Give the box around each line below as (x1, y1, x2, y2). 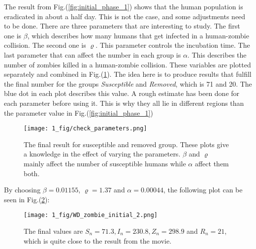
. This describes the (187, 49, 247, 60)
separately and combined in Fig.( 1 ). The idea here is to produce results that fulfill (4, 69, 252, 79)
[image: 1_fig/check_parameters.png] (24, 125, 147, 132)
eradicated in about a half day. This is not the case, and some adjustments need (4, 11, 246, 21)
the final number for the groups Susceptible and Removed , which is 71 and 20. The (4, 78, 252, 89)
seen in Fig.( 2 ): (4, 194, 50, 204)
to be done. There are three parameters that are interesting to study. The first (4, 21, 240, 31)
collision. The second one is (4, 40, 86, 50)
